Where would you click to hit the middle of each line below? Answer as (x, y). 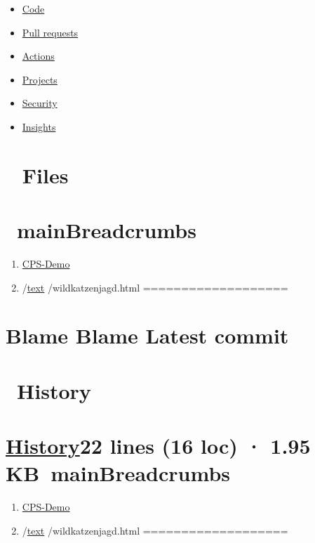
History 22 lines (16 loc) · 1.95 (158, 446)
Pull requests (50, 32)
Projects (40, 79)
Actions (38, 56)
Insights (39, 126)
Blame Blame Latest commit (147, 335)
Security (40, 103)
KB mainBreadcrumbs (118, 473)
